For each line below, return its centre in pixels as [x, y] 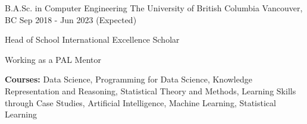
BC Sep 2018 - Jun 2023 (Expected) [71, 19]
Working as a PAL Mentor [53, 59]
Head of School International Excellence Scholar [92, 39]
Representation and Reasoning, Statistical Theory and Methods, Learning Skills [151, 90]
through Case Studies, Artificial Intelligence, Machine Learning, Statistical [140, 102]
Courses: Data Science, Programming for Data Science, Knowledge [129, 79]
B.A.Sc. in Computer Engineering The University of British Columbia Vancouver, [154, 8]
